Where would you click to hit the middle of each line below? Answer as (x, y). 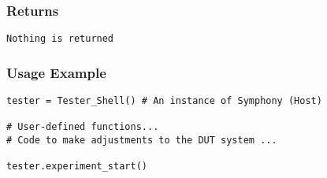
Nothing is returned (60, 39)
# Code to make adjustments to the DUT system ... (142, 141)
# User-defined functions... (83, 127)
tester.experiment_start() (77, 167)
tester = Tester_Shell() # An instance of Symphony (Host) (164, 101)
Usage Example (56, 72)
